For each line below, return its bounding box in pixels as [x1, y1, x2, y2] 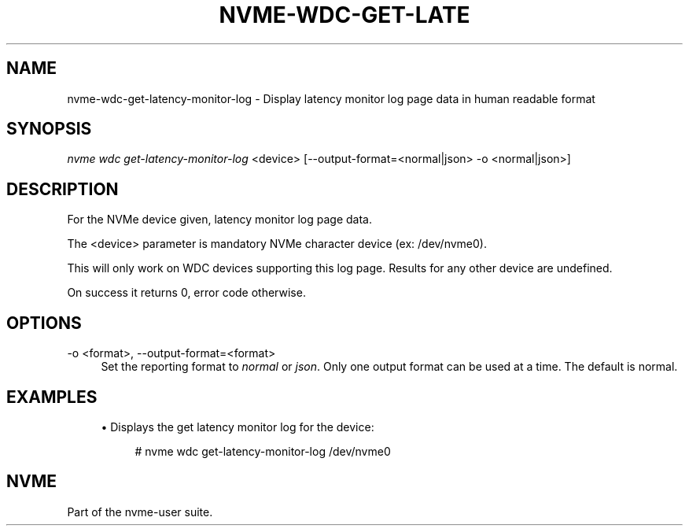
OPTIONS [6, 312, 82, 333]
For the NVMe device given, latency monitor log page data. [67, 212, 372, 227]
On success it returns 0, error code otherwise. [67, 286, 306, 300]
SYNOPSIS [6, 119, 92, 139]
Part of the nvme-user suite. [67, 504, 213, 519]
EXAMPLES [6, 386, 98, 407]
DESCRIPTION [6, 179, 119, 199]
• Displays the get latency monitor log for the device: [101, 419, 374, 434]
